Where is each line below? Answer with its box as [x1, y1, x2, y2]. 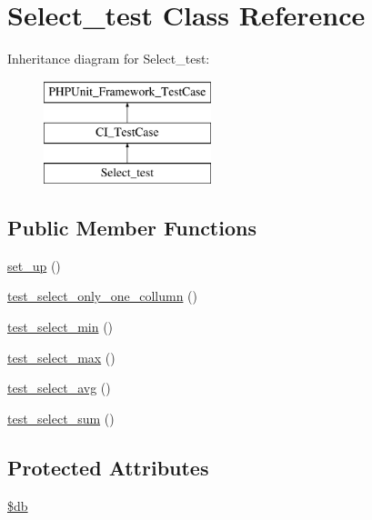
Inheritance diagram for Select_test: [7, 49, 210, 68]
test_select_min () [7, 317, 114, 336]
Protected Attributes [7, 453, 209, 481]
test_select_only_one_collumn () [7, 286, 197, 305]
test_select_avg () [7, 378, 111, 397]
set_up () [7, 255, 61, 275]
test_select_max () [7, 347, 116, 366]
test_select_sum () [7, 408, 115, 427]
